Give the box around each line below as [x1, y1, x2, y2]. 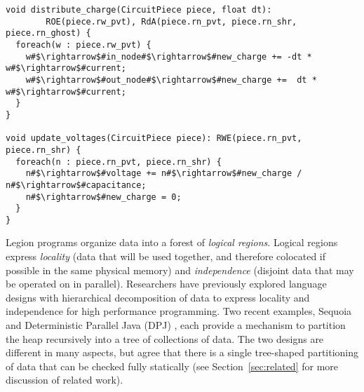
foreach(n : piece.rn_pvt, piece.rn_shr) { [15, 156, 222, 167]
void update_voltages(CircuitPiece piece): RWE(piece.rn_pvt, [6, 133, 302, 144]
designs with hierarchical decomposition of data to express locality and [6, 290, 310, 304]
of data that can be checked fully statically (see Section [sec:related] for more [6, 358, 338, 373]
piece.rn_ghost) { [6, 28, 91, 39]
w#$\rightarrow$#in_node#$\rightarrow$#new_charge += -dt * [25, 51, 312, 62]
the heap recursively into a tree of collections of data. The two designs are [6, 331, 324, 346]
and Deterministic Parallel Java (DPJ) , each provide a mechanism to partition [6, 318, 346, 332]
